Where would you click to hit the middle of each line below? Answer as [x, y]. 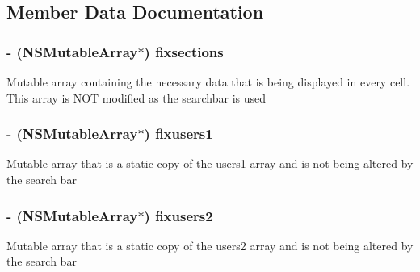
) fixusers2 [178, 215]
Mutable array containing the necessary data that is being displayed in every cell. [208, 82]
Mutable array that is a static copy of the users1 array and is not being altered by [210, 163]
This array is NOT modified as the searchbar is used [136, 97]
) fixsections [184, 51]
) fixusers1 [178, 134]
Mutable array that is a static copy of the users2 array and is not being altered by [210, 245]
